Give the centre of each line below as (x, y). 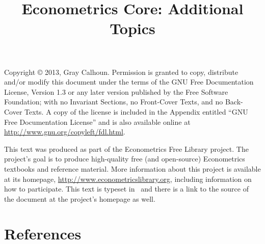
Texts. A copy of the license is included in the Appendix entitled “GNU (136, 111)
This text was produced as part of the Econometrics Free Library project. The (126, 148)
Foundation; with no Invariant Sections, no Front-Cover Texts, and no (114, 102)
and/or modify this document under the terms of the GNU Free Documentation (129, 82)
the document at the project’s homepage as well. (80, 198)
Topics (132, 28)
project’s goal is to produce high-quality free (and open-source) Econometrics (125, 159)
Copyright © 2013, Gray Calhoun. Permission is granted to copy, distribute (121, 72)
